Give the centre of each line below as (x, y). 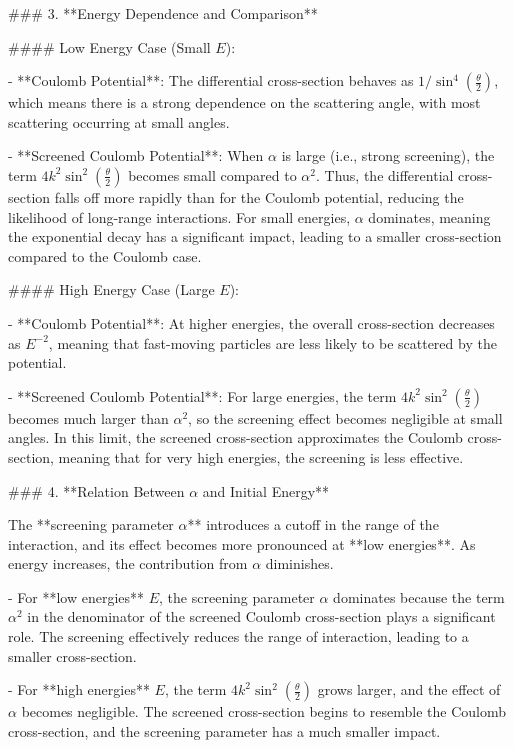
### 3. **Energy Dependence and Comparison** (163, 13)
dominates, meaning (429, 216)
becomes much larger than (88, 417)
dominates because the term (419, 596)
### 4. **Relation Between (96, 490)
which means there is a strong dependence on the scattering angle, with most (244, 102)
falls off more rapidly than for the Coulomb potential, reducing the (259, 196)
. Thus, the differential (385, 174)
